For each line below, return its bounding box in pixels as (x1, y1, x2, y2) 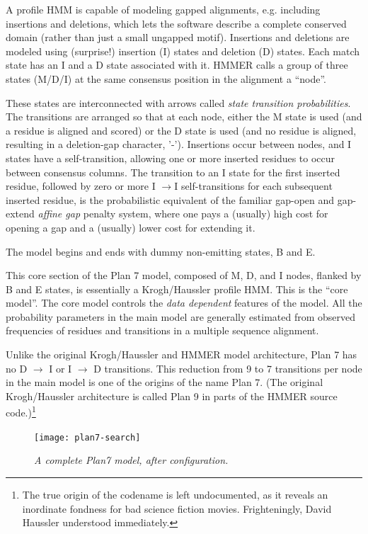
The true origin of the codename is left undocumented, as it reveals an (22, 487, 328, 501)
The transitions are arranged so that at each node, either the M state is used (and (6, 109, 362, 124)
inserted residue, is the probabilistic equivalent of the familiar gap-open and (6, 192, 335, 207)
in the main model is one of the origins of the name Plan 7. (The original (6, 375, 323, 390)
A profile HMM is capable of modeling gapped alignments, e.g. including (6, 2, 321, 16)
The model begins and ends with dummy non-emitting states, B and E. (6, 244, 316, 259)
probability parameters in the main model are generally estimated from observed (6, 309, 356, 324)
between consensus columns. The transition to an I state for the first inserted (6, 164, 340, 179)
